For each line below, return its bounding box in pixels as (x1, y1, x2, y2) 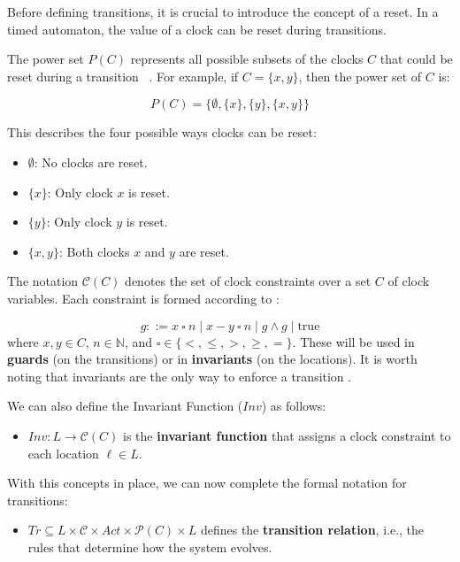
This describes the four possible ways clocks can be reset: (7, 123, 317, 142)
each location (27, 443, 99, 462)
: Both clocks (58, 242, 130, 260)
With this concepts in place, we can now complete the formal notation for (7, 473, 407, 492)
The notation (7, 272, 79, 290)
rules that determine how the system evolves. (27, 537, 272, 556)
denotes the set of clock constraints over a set (125, 272, 372, 290)
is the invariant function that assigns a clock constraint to (122, 426, 451, 444)
